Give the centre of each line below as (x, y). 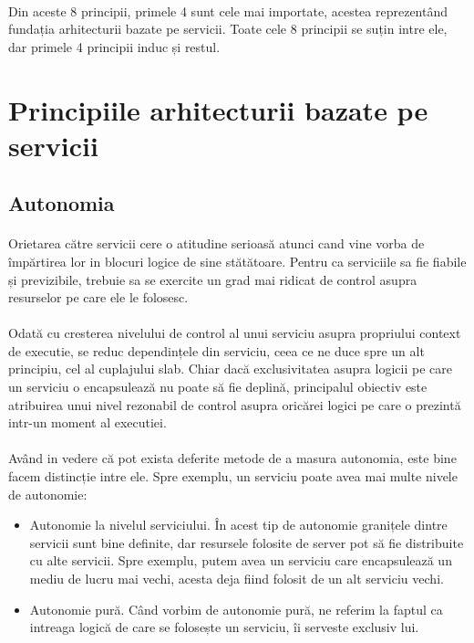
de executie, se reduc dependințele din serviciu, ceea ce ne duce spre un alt (216, 350)
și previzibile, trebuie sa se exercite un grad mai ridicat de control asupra (213, 279)
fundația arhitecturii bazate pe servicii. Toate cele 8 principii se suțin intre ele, (228, 29)
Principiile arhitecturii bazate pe (218, 109)
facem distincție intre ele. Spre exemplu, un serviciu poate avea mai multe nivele (233, 476)
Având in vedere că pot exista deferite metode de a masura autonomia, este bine (232, 458)
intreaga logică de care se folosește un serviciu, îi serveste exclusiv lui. (224, 627)
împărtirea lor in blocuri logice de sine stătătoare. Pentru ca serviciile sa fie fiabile (237, 261)
